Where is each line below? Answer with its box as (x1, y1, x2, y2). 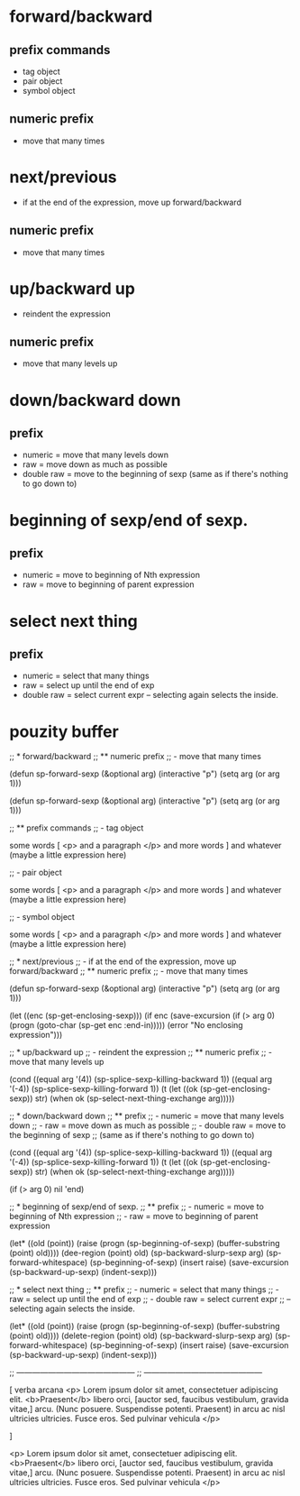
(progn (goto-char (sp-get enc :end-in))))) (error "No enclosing (9, 1020, 243, 1031)
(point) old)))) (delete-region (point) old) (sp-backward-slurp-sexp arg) (9, 1330, 273, 1341)
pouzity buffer (9, 721, 119, 741)
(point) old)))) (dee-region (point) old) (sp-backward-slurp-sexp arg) (9, 1247, 264, 1259)
